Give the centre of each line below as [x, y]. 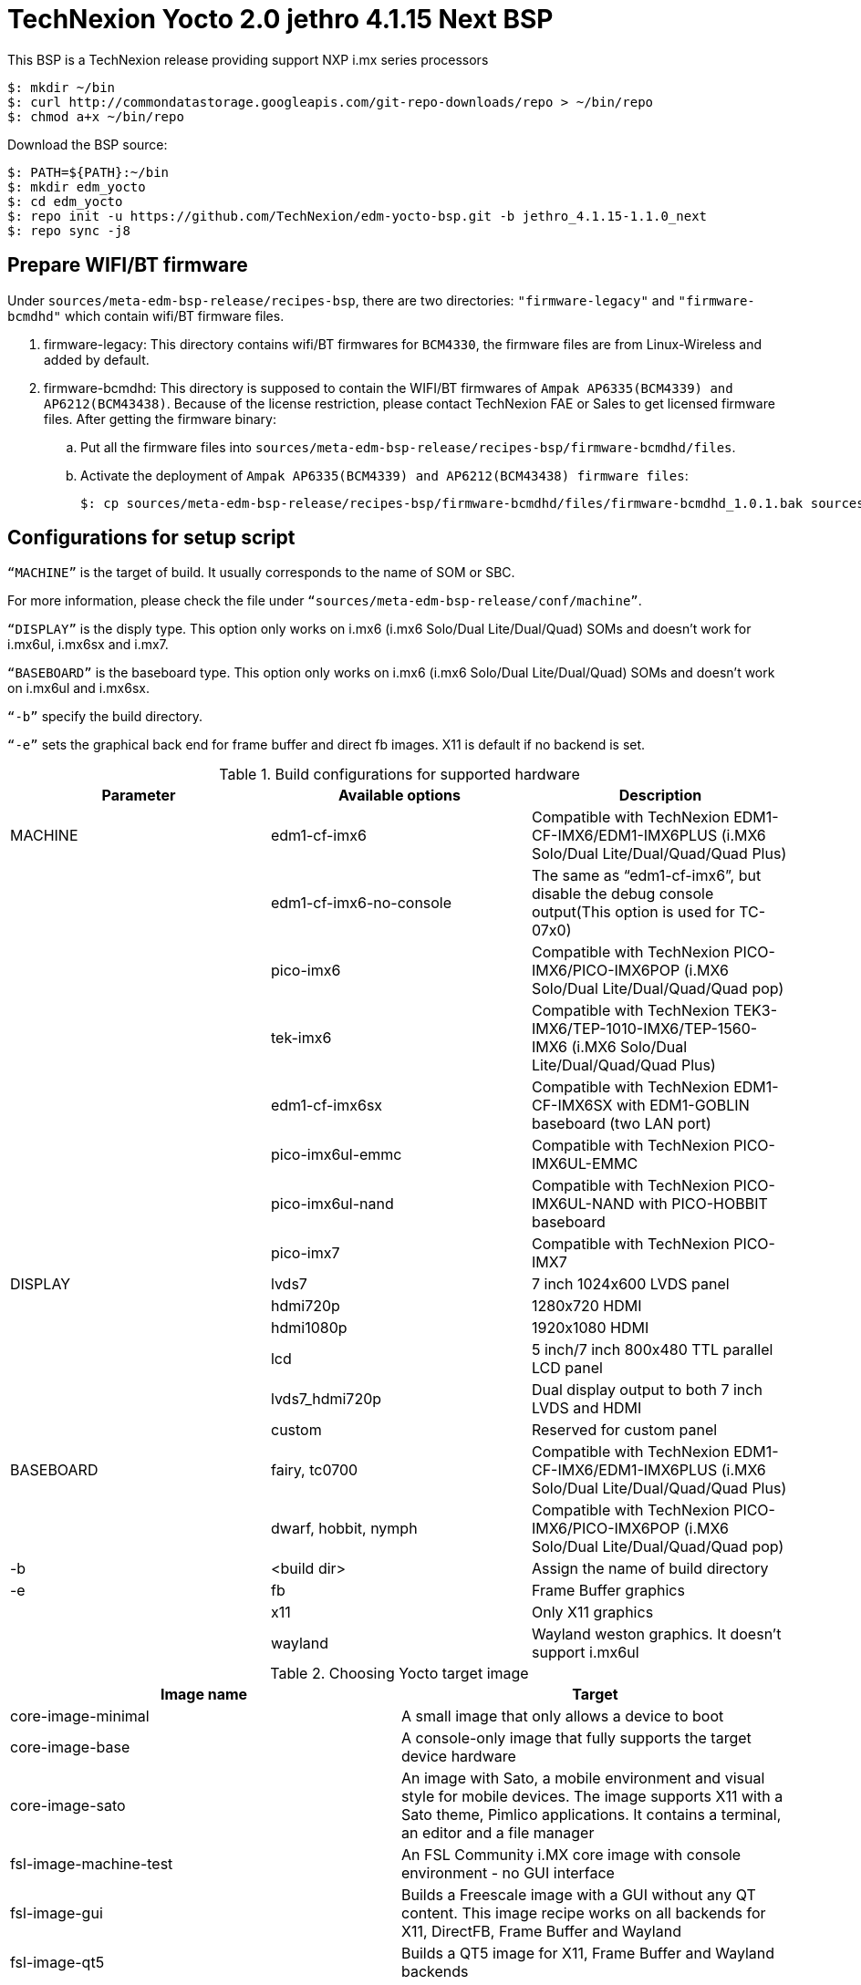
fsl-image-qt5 [57, 1963]
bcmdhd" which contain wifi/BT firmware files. [146, 315]
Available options [399, 796]
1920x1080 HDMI [590, 1328]
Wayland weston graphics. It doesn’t [656, 1634]
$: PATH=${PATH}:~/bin [88, 172]
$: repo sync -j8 [69, 230]
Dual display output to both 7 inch [647, 1390]
